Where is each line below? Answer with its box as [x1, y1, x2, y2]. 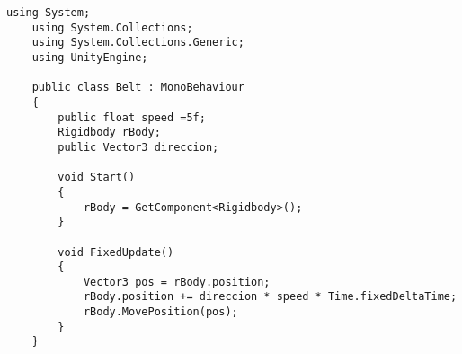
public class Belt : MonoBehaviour [31, 81, 244, 94]
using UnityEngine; [31, 50, 148, 64]
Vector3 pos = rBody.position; [83, 275, 271, 288]
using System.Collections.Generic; [31, 36, 244, 49]
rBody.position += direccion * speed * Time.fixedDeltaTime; [83, 290, 458, 304]
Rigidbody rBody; [58, 126, 161, 139]
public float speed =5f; [58, 111, 206, 124]
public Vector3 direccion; [58, 140, 219, 154]
